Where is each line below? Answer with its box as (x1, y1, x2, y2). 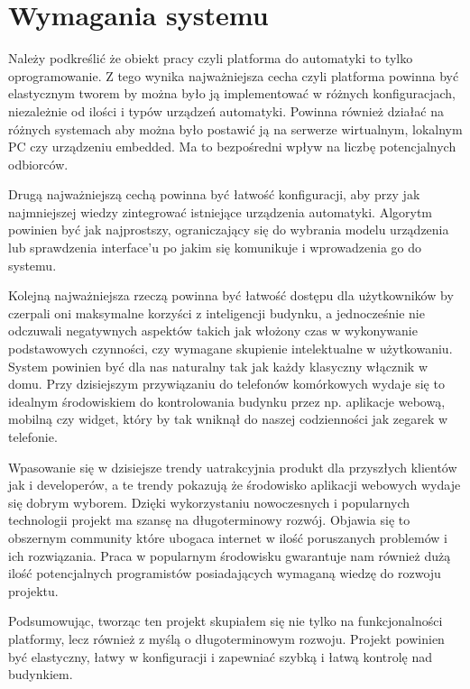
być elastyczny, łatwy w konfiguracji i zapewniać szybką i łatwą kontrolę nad (8, 647, 433, 666)
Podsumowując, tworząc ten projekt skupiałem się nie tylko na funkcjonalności (8, 611, 443, 630)
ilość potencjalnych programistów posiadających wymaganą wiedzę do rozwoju (8, 564, 441, 583)
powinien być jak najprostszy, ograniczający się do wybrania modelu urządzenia (8, 220, 449, 239)
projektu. (8, 581, 59, 600)
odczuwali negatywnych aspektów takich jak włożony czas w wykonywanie (8, 321, 418, 340)
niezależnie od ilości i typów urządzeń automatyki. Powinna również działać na (8, 101, 444, 120)
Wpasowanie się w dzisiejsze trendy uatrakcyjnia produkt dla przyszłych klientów (8, 457, 457, 476)
